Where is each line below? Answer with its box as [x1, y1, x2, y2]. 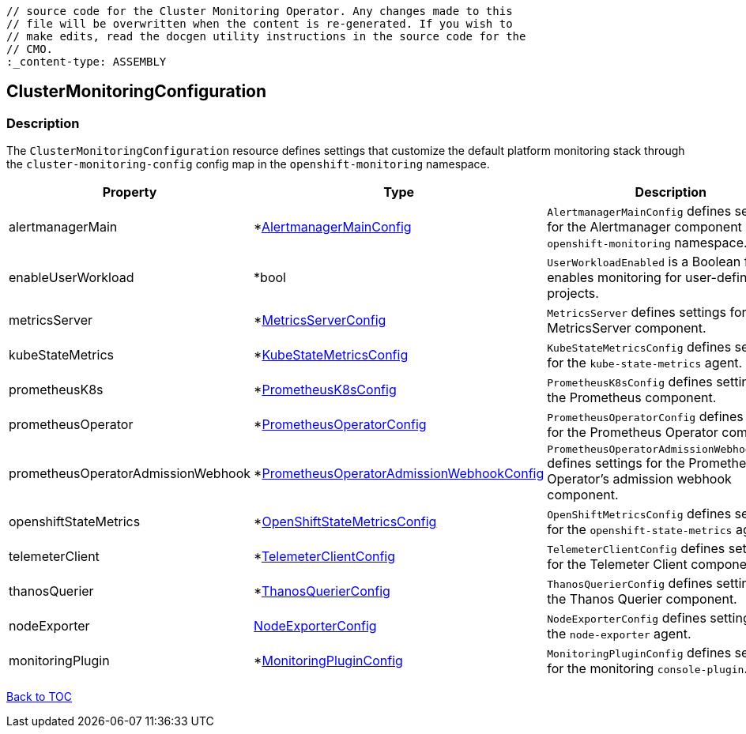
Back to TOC [6, 690, 72, 704]
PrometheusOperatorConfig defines [547, 408, 744, 425]
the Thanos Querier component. [547, 591, 737, 608]
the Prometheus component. [547, 390, 717, 406]
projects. [547, 285, 599, 302]
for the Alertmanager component [547, 219, 742, 235]
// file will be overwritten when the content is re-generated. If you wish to [6, 17, 513, 30]
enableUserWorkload [9, 269, 134, 286]
